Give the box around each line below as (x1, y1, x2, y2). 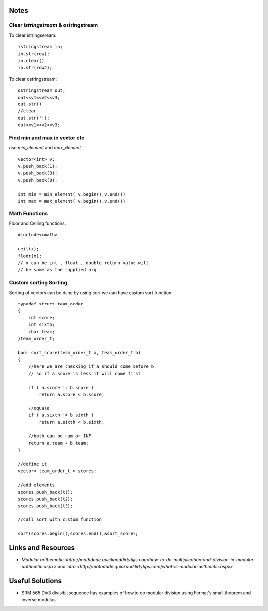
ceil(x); (18, 246, 39, 252)
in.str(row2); (18, 65, 52, 71)
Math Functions (9, 210, 48, 217)
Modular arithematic (21, 556, 64, 562)
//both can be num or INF (28, 433, 92, 439)
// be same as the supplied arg (18, 267, 97, 273)
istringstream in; (18, 44, 63, 50)
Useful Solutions (9, 576, 62, 585)
